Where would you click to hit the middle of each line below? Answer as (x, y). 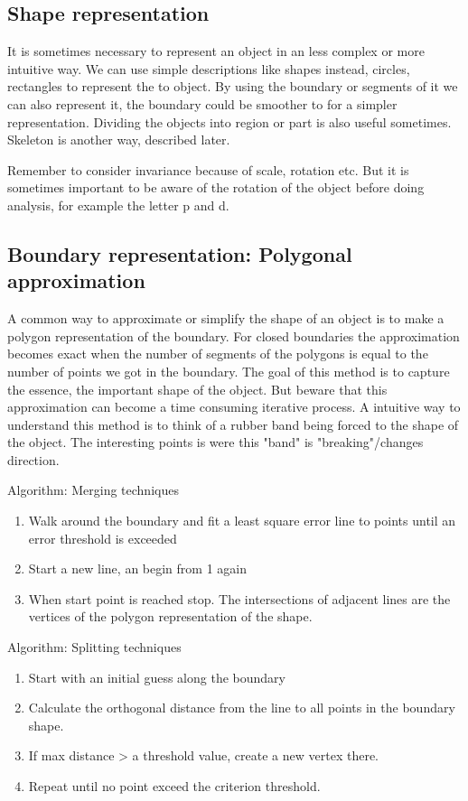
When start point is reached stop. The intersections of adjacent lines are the (239, 598)
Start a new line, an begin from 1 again (138, 568)
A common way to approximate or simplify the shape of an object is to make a (226, 318)
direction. (33, 459)
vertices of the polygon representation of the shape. (170, 616)
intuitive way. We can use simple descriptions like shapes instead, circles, (209, 68)
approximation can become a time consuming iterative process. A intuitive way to (234, 407)
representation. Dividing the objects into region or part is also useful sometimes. (229, 121)
